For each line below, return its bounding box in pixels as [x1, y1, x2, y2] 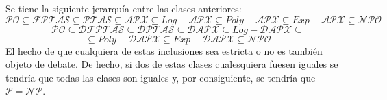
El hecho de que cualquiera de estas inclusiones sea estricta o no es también [5, 43, 323, 58]
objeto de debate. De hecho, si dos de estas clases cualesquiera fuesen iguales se [5, 57, 338, 71]
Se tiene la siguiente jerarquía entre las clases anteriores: [5, 1, 242, 15]
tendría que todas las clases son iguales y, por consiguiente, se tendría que [5, 70, 316, 84]
